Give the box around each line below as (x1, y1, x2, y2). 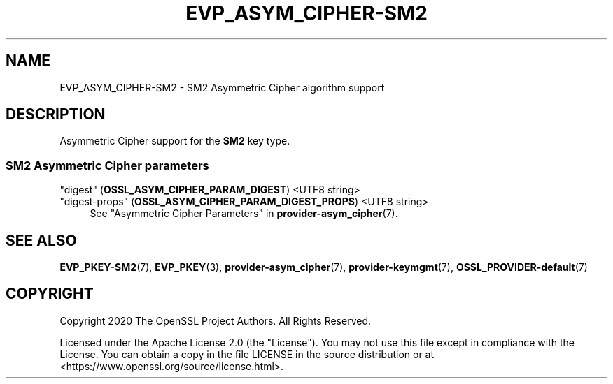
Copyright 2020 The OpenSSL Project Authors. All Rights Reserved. (59, 314, 372, 327)
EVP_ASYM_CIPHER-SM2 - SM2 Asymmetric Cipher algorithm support (59, 81, 385, 94)
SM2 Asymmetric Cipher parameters (6, 158, 209, 172)
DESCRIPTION (6, 105, 106, 124)
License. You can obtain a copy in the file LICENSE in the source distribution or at (59, 348, 435, 360)
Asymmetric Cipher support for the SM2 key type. (59, 135, 290, 147)
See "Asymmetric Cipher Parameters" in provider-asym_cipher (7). (90, 207, 398, 220)
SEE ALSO (6, 231, 77, 249)
